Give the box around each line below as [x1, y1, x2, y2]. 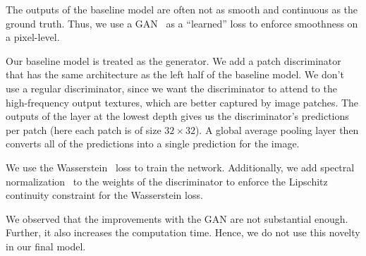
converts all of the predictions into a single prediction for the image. [6, 136, 300, 151]
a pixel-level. [6, 30, 60, 44]
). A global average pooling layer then [195, 122, 359, 137]
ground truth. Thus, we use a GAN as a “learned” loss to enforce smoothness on [6, 16, 358, 30]
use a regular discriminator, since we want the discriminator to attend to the [6, 80, 337, 95]
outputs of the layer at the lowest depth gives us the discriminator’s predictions [6, 109, 349, 123]
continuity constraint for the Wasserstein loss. [6, 188, 203, 202]
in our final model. [6, 238, 86, 253]
